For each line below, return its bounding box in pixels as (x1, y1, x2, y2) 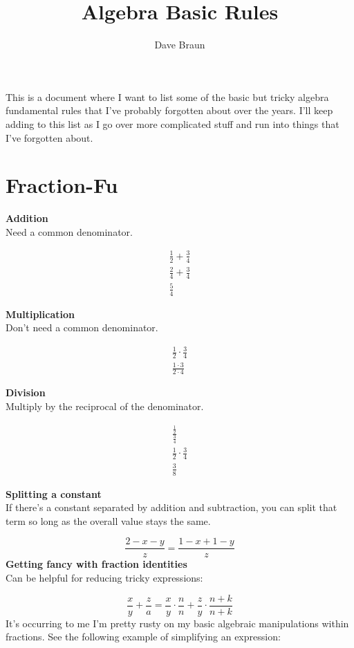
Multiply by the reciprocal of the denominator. (6, 399, 204, 414)
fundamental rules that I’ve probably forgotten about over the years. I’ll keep (6, 103, 333, 118)
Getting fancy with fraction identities (6, 557, 187, 571)
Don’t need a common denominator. (6, 320, 158, 335)
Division (6, 385, 46, 400)
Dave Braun (154, 37, 205, 52)
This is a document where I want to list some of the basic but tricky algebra (6, 89, 329, 104)
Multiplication (6, 306, 75, 321)
